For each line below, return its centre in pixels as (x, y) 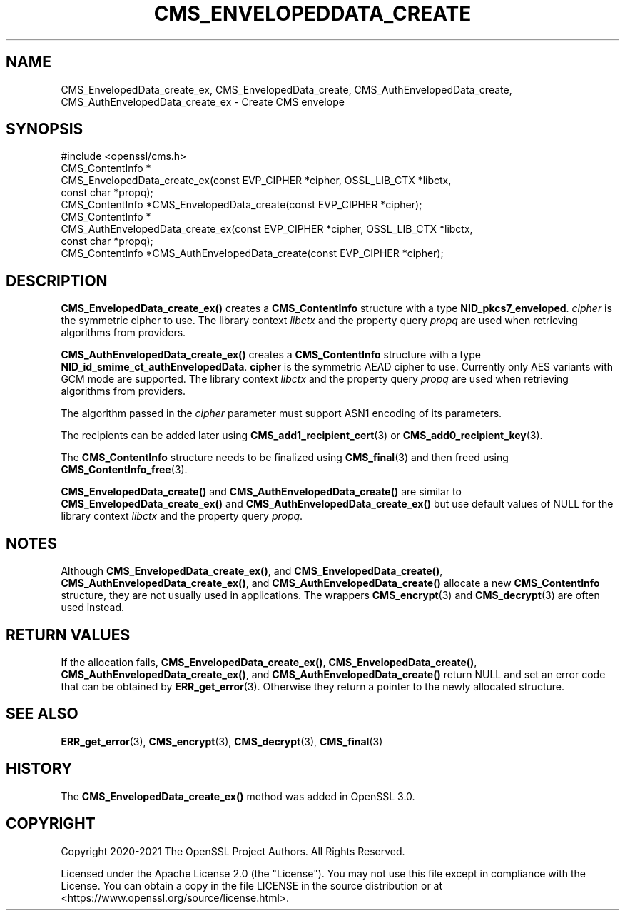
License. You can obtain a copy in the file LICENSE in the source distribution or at (252, 885)
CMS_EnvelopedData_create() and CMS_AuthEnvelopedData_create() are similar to (261, 492)
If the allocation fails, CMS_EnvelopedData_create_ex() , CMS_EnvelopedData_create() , (269, 662)
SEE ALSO (42, 714)
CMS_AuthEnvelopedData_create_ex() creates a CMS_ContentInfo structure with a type (271, 355)
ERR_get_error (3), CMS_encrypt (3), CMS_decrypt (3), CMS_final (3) (222, 741)
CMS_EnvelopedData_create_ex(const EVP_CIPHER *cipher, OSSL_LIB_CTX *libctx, (256, 181)
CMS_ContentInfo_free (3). (124, 470)
